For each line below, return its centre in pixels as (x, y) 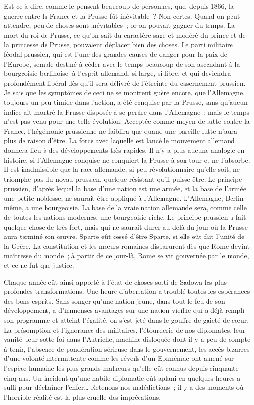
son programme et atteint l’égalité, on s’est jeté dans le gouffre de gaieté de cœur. (127, 320)
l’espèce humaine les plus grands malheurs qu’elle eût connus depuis (106, 368)
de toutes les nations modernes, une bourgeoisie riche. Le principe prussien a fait (125, 217)
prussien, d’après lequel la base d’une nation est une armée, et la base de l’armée (125, 188)
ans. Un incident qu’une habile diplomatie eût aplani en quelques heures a (129, 377)
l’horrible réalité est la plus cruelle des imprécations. (82, 396)
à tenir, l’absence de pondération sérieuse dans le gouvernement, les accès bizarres (127, 348)
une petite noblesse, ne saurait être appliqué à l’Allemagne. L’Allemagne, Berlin (124, 198)
